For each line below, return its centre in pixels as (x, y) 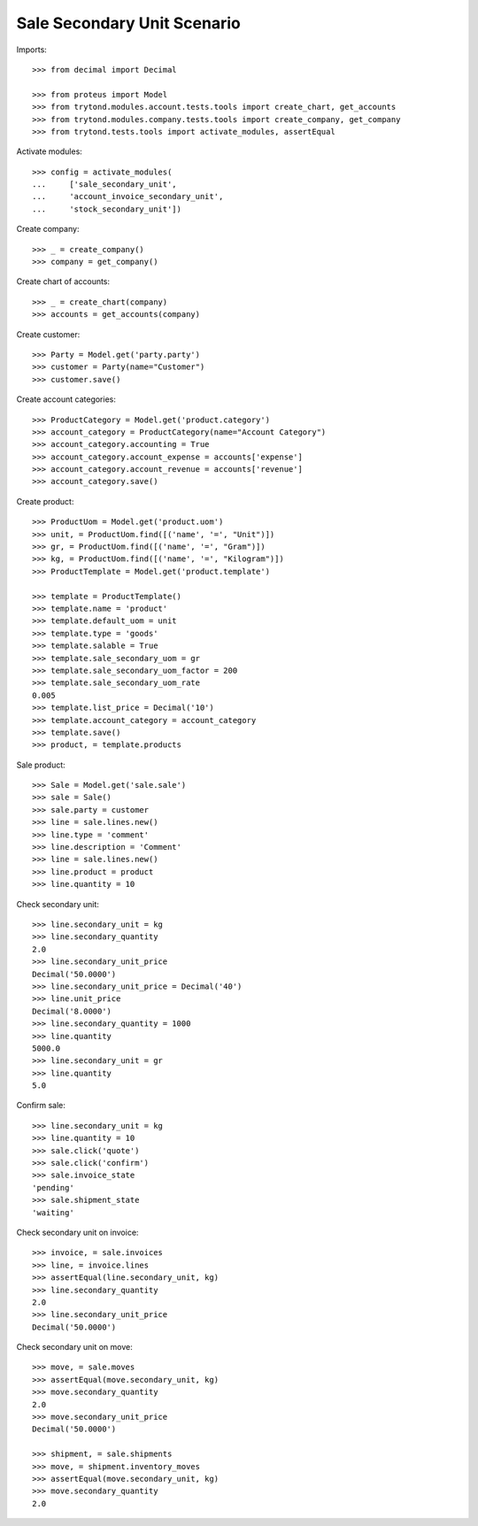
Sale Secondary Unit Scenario (128, 23)
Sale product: (41, 765)
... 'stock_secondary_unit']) (107, 209)
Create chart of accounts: (63, 281)
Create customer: (48, 334)
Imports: (32, 50)
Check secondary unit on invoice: (77, 1232)
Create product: (45, 501)
